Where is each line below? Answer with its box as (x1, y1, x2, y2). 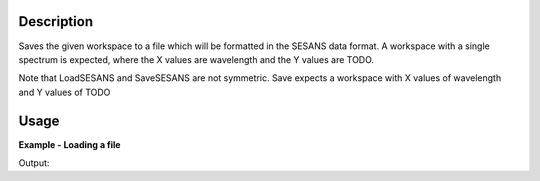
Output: (18, 156, 50, 169)
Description (18, 13, 94, 30)
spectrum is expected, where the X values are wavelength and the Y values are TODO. (18, 53, 375, 65)
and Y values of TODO (18, 86, 111, 98)
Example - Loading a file (18, 138, 121, 150)
